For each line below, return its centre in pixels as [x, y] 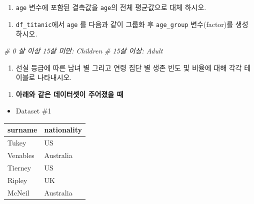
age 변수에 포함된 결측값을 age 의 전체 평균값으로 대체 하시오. [111, 7]
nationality [63, 130]
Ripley [17, 180]
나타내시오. [55, 77]
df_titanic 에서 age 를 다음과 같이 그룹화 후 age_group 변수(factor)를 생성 [132, 24]
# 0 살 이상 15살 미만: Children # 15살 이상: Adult [83, 50]
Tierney [19, 167]
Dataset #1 [33, 111]
